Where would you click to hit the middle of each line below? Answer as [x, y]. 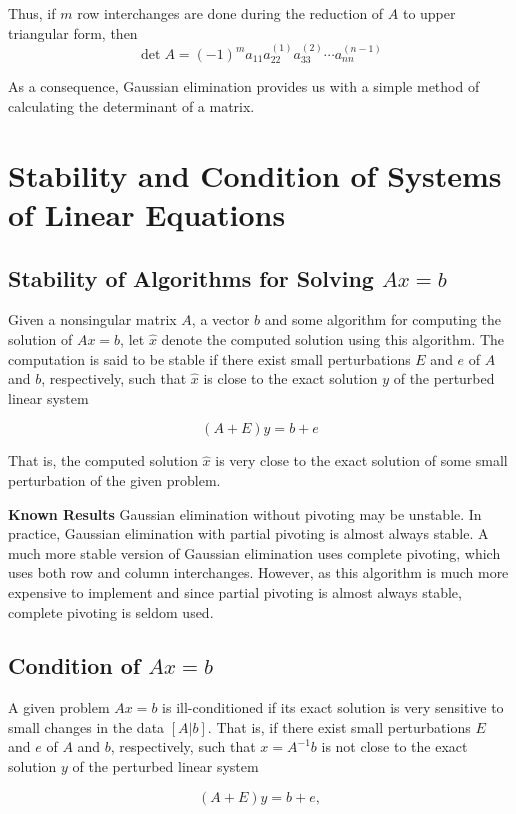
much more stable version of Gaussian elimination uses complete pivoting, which [254, 552]
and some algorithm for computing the [382, 319]
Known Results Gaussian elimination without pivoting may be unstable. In [245, 513]
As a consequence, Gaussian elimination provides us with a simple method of [244, 86]
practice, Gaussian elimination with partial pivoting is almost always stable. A [248, 533]
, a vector [220, 319]
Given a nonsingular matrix [92, 319]
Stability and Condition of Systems [255, 174]
